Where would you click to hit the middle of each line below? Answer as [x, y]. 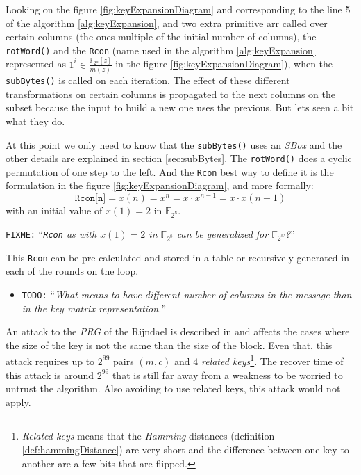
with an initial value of [54, 210]
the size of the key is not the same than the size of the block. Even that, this [169, 345]
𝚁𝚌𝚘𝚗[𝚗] [90, 199]
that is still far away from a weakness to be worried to [227, 375]
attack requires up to [50, 361]
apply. [18, 402]
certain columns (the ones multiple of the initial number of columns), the [161, 37]
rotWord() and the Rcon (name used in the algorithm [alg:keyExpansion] [161, 50]
